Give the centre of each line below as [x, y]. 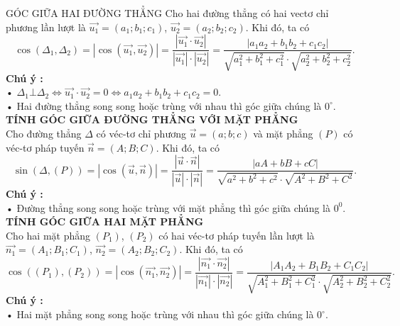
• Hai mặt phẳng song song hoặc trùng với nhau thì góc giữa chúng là [160, 314]
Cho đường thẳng [44, 133]
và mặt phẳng [283, 133]
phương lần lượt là [46, 27]
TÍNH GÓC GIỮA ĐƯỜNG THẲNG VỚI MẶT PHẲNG [152, 119]
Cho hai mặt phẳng [48, 235]
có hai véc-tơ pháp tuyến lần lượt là [237, 235]
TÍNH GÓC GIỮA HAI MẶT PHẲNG [105, 221]
